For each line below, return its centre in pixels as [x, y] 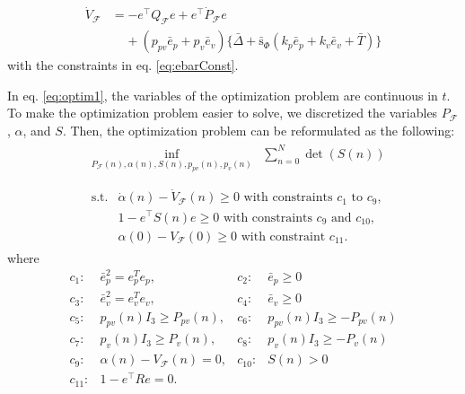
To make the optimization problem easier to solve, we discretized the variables [223, 113]
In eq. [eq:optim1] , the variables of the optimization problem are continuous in [223, 95]
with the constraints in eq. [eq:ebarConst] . [123, 65]
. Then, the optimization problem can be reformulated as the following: [259, 130]
